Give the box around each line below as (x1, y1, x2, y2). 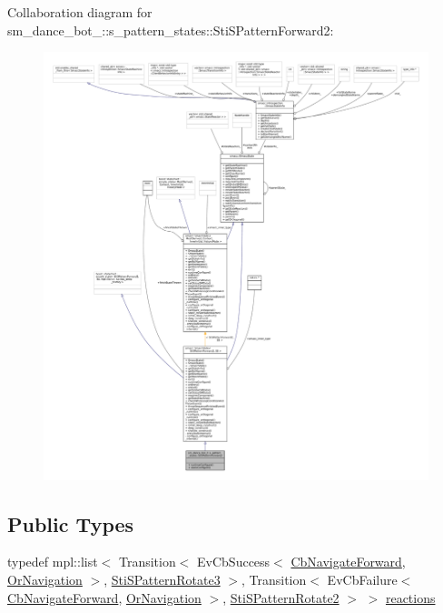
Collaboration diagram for (7, 3, 153, 21)
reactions (385, 588, 436, 607)
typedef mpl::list (7, 552, 98, 571)
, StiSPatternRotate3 (103, 570, 221, 589)
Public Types (7, 509, 134, 538)
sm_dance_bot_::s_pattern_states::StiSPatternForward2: (7, 20, 334, 39)
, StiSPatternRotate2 (222, 588, 340, 607)
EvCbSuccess (197, 552, 271, 571)
